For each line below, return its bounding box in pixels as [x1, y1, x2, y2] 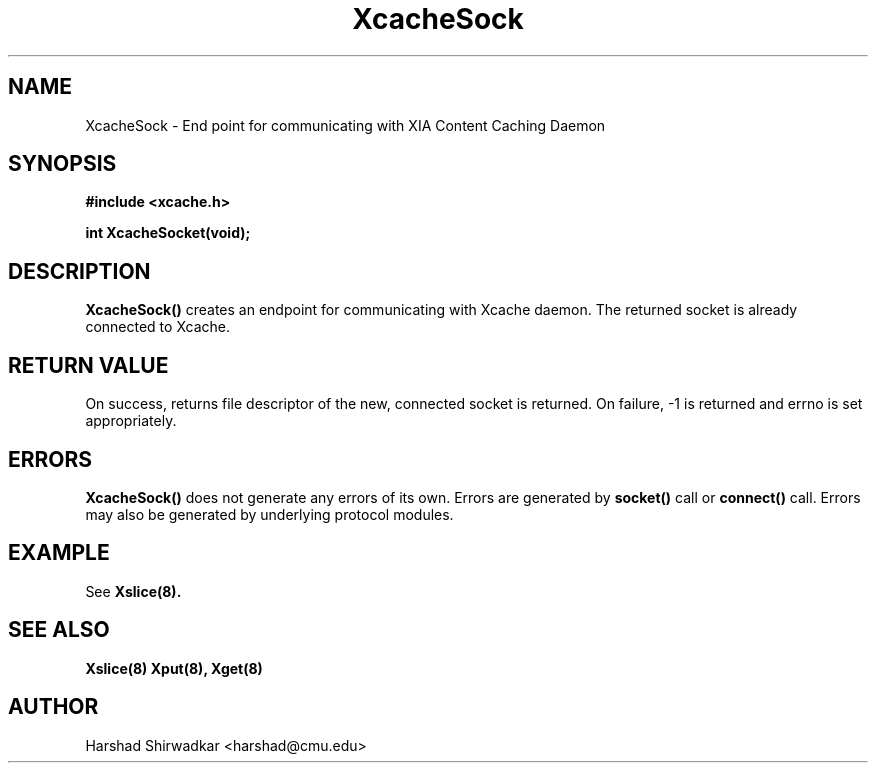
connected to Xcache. [85, 318, 230, 336]
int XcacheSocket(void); [85, 224, 251, 242]
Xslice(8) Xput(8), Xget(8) [85, 659, 263, 677]
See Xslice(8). [85, 582, 182, 600]
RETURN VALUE [8, 352, 169, 378]
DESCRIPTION [8, 258, 151, 284]
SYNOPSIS [8, 151, 117, 177]
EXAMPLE [8, 540, 110, 566]
